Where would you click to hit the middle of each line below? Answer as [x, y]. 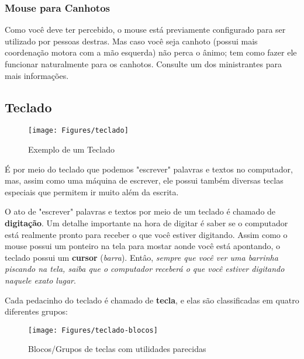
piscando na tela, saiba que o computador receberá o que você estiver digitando [145, 269]
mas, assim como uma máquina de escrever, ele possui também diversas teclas [144, 180]
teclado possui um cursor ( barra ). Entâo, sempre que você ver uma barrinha [141, 257]
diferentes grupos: [36, 311]
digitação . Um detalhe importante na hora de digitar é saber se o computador [146, 223]
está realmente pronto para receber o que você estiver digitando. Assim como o [146, 234]
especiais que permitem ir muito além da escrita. [92, 191]
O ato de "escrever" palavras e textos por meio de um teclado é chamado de [140, 211]
